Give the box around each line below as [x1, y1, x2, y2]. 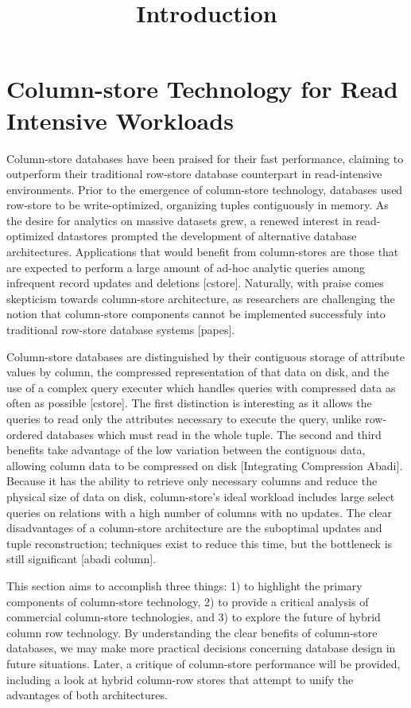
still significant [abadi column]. [6, 550, 157, 567]
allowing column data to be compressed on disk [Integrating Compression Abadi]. [6, 457, 403, 473]
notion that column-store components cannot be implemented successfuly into [6, 305, 386, 322]
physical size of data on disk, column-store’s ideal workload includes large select [6, 488, 395, 504]
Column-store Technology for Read [6, 72, 398, 105]
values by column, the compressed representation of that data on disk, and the [6, 364, 390, 380]
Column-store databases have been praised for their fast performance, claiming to [6, 150, 404, 166]
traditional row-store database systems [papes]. [6, 321, 235, 338]
